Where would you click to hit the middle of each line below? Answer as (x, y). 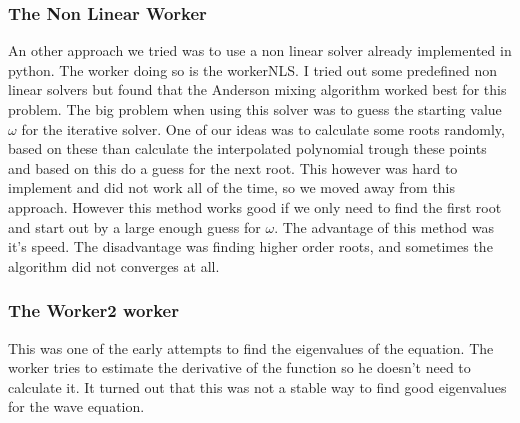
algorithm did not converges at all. (114, 265)
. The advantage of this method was (384, 226)
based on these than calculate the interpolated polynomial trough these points (247, 148)
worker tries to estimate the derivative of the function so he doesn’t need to (239, 367)
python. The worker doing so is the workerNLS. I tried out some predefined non (253, 69)
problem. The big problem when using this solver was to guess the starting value (255, 109)
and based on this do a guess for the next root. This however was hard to (233, 167)
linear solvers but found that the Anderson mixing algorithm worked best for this (257, 89)
